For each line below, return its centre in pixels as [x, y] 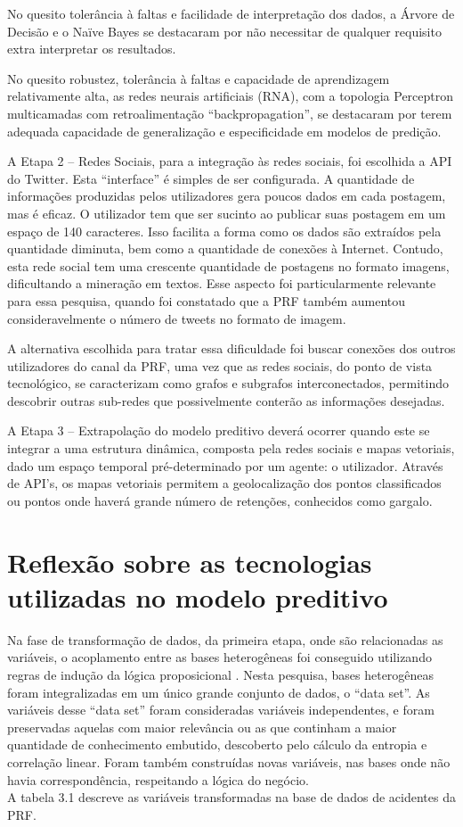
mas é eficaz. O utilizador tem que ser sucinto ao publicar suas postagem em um [227, 213]
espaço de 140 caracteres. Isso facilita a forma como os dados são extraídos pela [224, 231]
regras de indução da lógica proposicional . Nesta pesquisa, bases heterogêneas [221, 674]
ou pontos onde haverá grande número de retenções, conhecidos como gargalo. [220, 500]
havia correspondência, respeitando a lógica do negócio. [158, 779]
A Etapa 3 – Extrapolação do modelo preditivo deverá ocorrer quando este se [219, 430]
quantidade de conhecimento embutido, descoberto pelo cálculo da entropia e [217, 744]
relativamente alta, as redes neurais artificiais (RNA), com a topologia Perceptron [231, 96]
